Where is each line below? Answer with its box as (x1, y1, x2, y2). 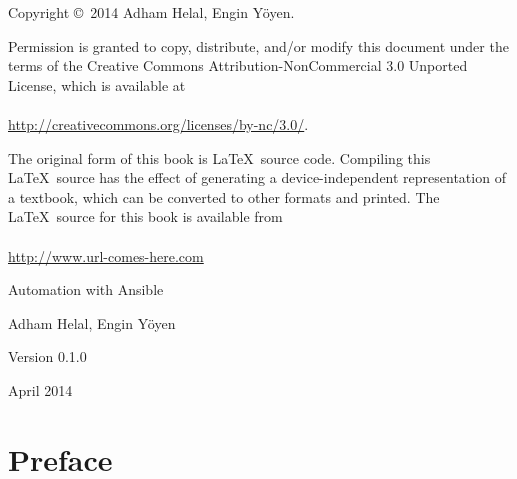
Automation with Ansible (8, 279, 164, 300)
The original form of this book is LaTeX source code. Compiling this (8, 147, 431, 168)
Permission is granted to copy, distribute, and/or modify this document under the (8, 35, 509, 56)
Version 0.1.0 (8, 346, 87, 367)
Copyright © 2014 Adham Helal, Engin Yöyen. (8, 2, 295, 22)
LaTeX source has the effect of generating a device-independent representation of (8, 167, 506, 188)
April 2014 (8, 379, 73, 400)
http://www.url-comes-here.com (8, 245, 204, 266)
